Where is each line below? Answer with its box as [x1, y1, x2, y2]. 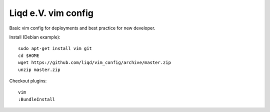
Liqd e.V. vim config [9, 7, 94, 18]
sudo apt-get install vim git [18, 45, 92, 51]
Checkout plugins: [9, 77, 47, 83]
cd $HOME [18, 52, 39, 58]
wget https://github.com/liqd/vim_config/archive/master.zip [18, 60, 171, 65]
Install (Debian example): [9, 34, 60, 40]
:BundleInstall [18, 96, 55, 102]
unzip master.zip [18, 66, 60, 72]
